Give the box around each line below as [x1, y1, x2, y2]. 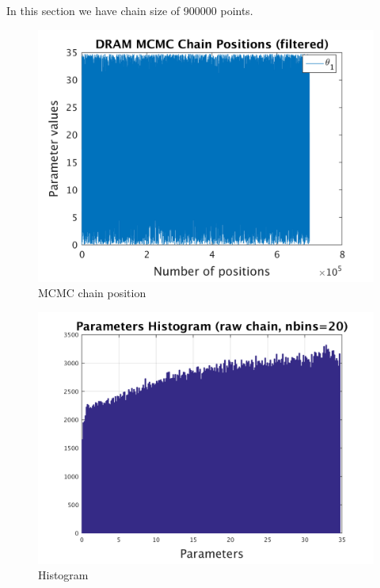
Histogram [38, 567, 89, 583]
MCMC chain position [38, 284, 146, 301]
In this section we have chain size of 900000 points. [6, 2, 253, 18]
